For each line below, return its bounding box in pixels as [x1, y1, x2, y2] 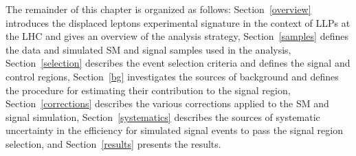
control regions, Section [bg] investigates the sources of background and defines [5, 69, 339, 83]
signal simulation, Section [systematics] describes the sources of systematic [5, 109, 320, 124]
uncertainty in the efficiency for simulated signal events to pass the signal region [5, 123, 343, 137]
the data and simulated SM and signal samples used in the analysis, [5, 42, 291, 56]
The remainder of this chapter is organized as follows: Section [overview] [5, 2, 311, 16]
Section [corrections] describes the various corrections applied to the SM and [5, 96, 329, 111]
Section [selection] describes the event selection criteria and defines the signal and [5, 56, 351, 70]
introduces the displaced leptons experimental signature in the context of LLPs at [5, 15, 351, 30]
